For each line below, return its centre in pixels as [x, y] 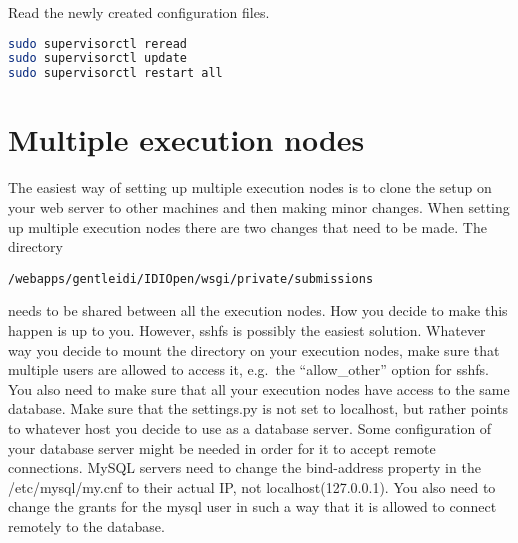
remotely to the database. [86, 525]
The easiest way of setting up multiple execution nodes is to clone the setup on [250, 187]
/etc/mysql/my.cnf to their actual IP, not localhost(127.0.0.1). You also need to [252, 486]
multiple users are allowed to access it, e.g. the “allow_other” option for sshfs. [248, 369]
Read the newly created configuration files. [139, 12]
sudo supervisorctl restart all [115, 73]
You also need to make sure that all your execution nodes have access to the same [259, 388]
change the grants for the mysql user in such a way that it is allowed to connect [252, 506]
